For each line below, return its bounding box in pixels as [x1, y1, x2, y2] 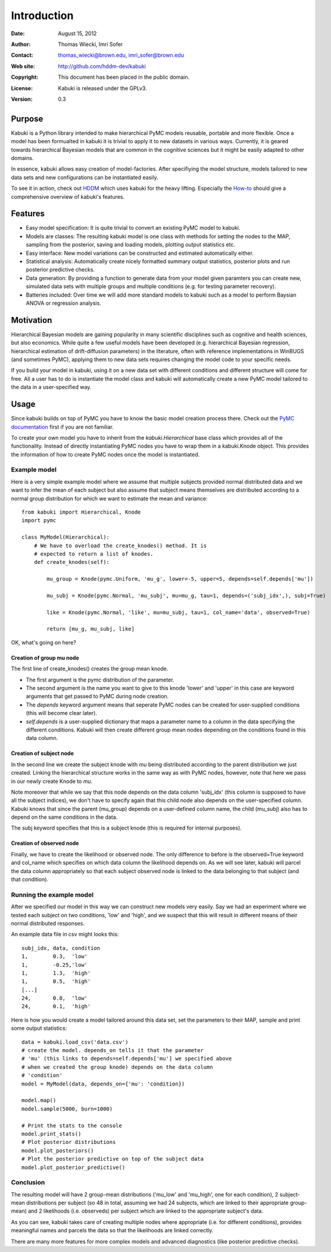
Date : [11, 30, 25, 37]
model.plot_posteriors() [21, 1147, 94, 1154]
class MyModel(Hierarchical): [21, 534, 110, 541]
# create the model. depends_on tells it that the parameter [21, 1047, 204, 1054]
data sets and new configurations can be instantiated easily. [11, 174, 158, 181]
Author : [11, 41, 31, 48]
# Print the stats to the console [21, 1122, 122, 1129]
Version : [11, 95, 33, 103]
